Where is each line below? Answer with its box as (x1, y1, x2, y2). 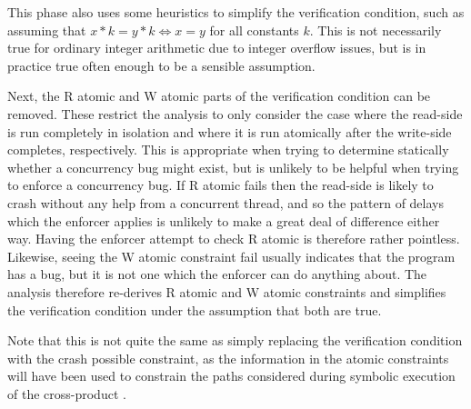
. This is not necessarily (309, 20, 442, 39)
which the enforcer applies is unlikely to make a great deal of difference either (7, 211, 440, 230)
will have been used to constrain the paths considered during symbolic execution (7, 366, 456, 385)
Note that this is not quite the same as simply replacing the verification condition (7, 331, 463, 350)
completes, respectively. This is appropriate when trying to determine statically (7, 140, 449, 159)
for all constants (209, 20, 299, 39)
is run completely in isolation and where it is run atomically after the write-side (7, 122, 452, 141)
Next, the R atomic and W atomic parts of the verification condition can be (7, 86, 431, 105)
